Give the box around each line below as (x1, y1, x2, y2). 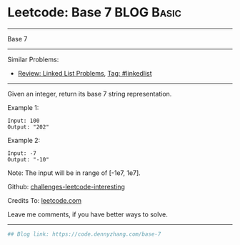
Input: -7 (7, 149, 37, 157)
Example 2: (7, 136, 41, 144)
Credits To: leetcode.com (7, 196, 82, 204)
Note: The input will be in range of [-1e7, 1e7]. (7, 169, 141, 177)
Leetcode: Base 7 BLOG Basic (7, 4, 182, 21)
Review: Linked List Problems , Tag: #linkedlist (17, 69, 152, 77)
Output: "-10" (7, 156, 50, 163)
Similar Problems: (7, 55, 59, 64)
